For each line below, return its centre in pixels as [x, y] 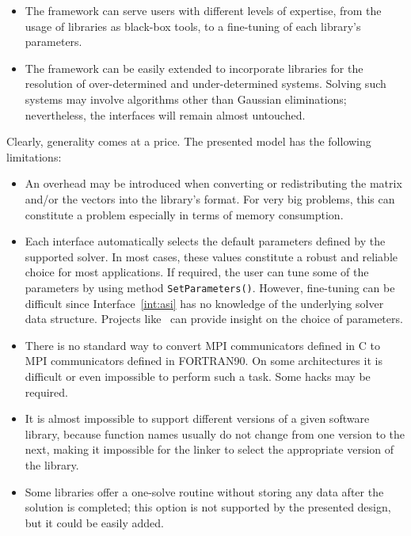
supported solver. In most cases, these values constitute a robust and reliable [211, 256]
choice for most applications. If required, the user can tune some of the [197, 272]
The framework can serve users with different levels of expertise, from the [203, 10]
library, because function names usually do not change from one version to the [215, 433]
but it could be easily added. [94, 522]
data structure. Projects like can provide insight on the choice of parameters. [214, 319]
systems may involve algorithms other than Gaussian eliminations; [186, 99]
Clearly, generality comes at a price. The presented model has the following [189, 141]
